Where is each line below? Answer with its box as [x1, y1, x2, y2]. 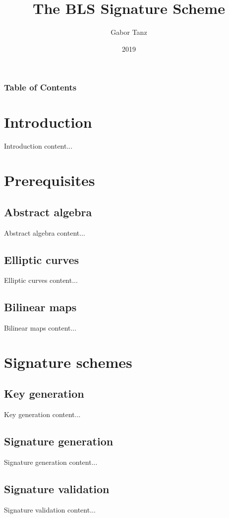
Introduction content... [4, 141, 73, 151]
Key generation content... [4, 409, 81, 420]
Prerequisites [4, 170, 95, 190]
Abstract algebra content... [4, 227, 85, 238]
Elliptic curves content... [4, 275, 78, 285]
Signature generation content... [4, 457, 98, 467]
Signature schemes [4, 351, 132, 372]
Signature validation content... [4, 504, 96, 515]
